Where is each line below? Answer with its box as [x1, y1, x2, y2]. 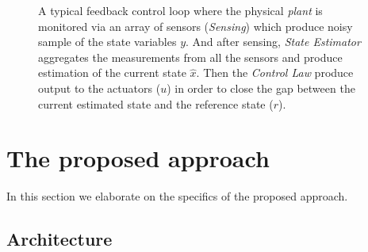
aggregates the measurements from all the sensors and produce [38, 48, 343, 65]
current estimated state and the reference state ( [38, 95, 274, 112]
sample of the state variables [38, 33, 177, 50]
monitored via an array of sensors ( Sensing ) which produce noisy [38, 17, 353, 34]
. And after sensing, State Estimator [186, 33, 361, 50]
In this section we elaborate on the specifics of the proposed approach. [6, 188, 348, 204]
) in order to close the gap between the [167, 79, 355, 96]
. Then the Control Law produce [196, 64, 354, 81]
